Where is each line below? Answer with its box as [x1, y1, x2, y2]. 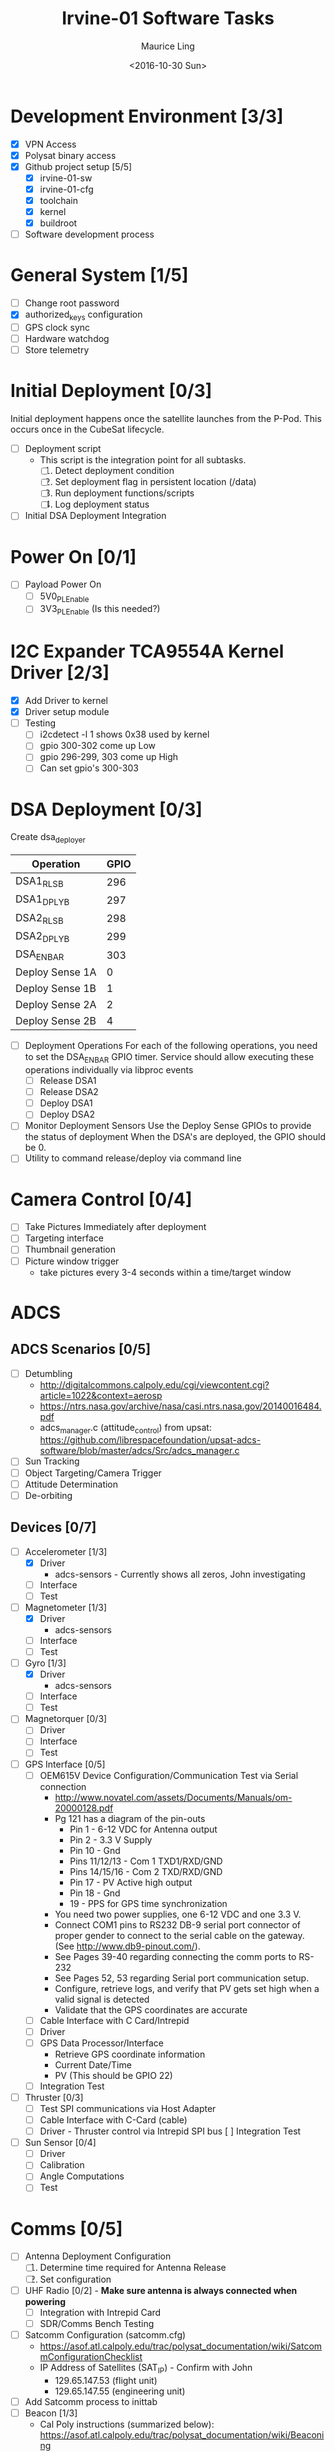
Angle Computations [39, 2170, 125, 2182]
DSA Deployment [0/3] [10, 798, 203, 821]
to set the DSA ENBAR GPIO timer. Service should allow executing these [24, 1051, 315, 1066]
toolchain [39, 195, 79, 206]
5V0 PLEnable [39, 590, 90, 604]
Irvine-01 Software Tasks [61, 7, 275, 30]
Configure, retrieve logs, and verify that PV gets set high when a [54, 1982, 320, 1994]
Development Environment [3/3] [10, 105, 284, 127]
